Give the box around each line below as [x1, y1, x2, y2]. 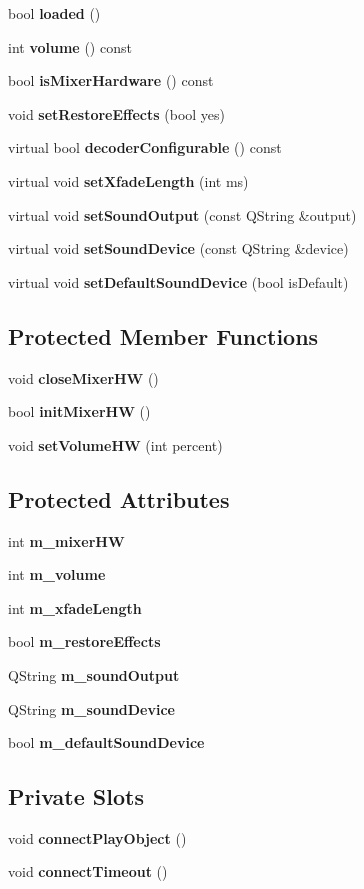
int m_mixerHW [8, 530, 125, 551]
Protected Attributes [8, 483, 230, 514]
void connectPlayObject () [8, 827, 187, 848]
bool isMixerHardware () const [8, 70, 214, 91]
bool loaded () [8, 3, 101, 23]
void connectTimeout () [8, 861, 168, 882]
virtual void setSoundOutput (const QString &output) [8, 204, 357, 225]
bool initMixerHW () [8, 401, 151, 422]
